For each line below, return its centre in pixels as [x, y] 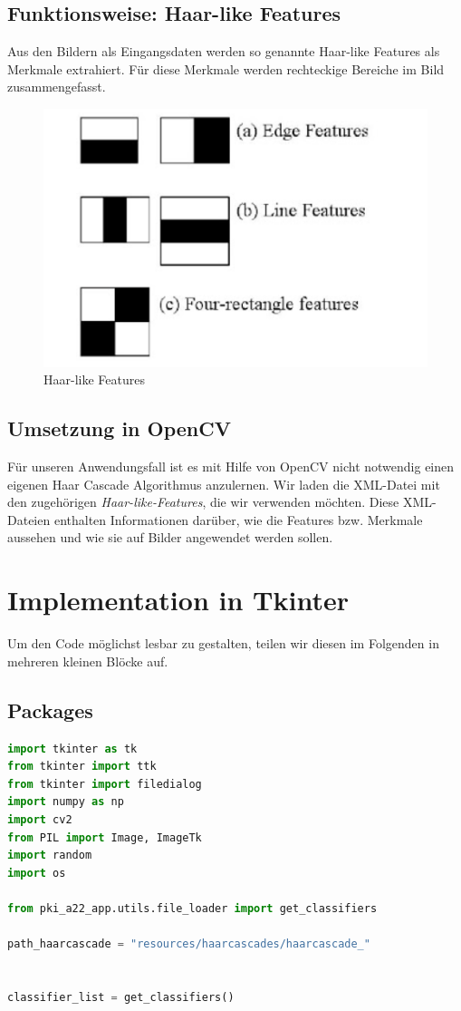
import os [37, 873]
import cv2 [40, 819]
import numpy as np [66, 802]
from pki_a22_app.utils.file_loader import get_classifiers [192, 908]
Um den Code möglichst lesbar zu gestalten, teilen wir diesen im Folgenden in [223, 643]
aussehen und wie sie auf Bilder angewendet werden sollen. [170, 537]
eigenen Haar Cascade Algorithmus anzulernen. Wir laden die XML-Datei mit [224, 484]
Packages [50, 710]
